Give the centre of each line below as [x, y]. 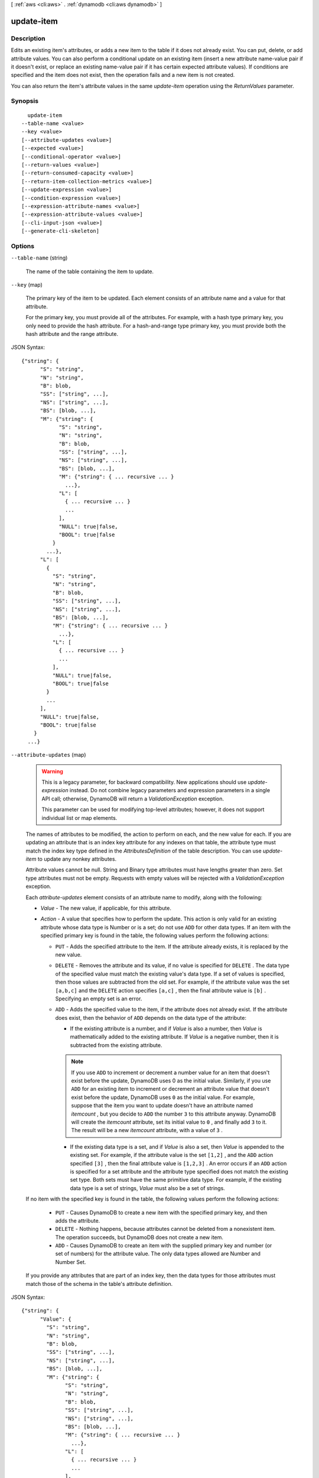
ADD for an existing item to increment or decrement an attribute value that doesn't [170, 1089]
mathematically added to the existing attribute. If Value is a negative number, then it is [174, 1037]
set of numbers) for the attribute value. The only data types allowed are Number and [158, 1254]
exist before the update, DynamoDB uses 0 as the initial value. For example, [163, 1097]
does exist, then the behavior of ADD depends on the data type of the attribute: [151, 1017]
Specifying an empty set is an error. [99, 999]
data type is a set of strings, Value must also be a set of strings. [148, 1188]
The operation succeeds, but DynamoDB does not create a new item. [139, 1237]
